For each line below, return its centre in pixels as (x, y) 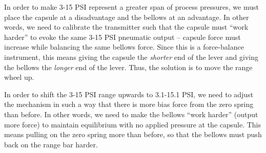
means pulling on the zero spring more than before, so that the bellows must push (133, 134)
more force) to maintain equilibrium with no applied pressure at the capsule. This (133, 124)
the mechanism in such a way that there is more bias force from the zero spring (129, 104)
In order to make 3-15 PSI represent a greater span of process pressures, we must (131, 7)
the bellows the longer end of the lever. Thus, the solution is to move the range (128, 67)
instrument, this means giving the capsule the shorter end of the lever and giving (131, 57)
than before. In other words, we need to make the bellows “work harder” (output (131, 114)
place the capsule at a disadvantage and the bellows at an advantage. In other (127, 17)
